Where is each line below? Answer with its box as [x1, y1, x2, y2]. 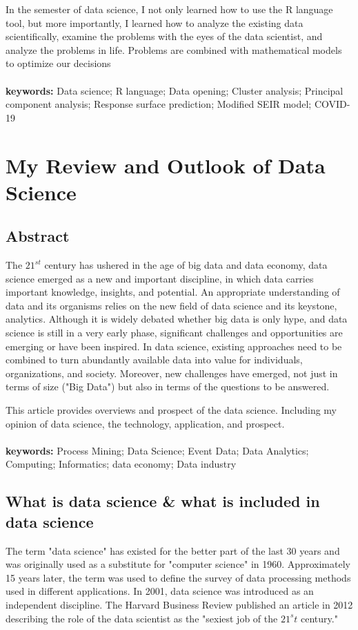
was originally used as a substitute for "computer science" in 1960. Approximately [6, 557, 350, 571]
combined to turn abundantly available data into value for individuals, [6, 352, 303, 367]
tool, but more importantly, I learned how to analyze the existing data [6, 15, 304, 30]
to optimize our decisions [6, 56, 111, 70]
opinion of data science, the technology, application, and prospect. [6, 416, 285, 430]
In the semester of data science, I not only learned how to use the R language [6, 2, 333, 16]
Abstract [6, 225, 70, 247]
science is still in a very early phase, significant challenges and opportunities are [6, 325, 343, 340]
